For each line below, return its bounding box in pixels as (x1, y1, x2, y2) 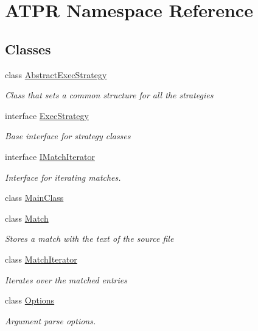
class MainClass (5, 191, 64, 204)
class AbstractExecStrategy (5, 68, 107, 81)
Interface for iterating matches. (5, 170, 121, 183)
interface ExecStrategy (5, 109, 89, 122)
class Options (5, 294, 55, 307)
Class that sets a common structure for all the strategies (5, 89, 214, 101)
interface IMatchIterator (5, 150, 95, 162)
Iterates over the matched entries (5, 273, 127, 286)
